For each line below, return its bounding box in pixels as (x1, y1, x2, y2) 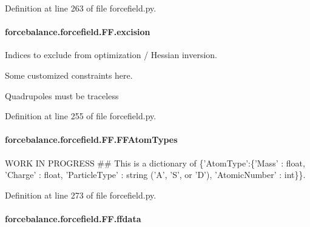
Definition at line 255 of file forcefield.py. (5, 110, 157, 122)
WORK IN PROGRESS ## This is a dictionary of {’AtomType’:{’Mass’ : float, (5, 156, 305, 169)
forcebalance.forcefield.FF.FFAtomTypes (5, 133, 178, 146)
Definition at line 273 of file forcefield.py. (5, 188, 157, 201)
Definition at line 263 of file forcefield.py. (5, 2, 157, 14)
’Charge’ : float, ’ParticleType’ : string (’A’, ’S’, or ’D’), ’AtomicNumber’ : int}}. (5, 168, 306, 181)
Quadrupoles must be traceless (5, 89, 119, 102)
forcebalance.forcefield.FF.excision (5, 25, 150, 38)
